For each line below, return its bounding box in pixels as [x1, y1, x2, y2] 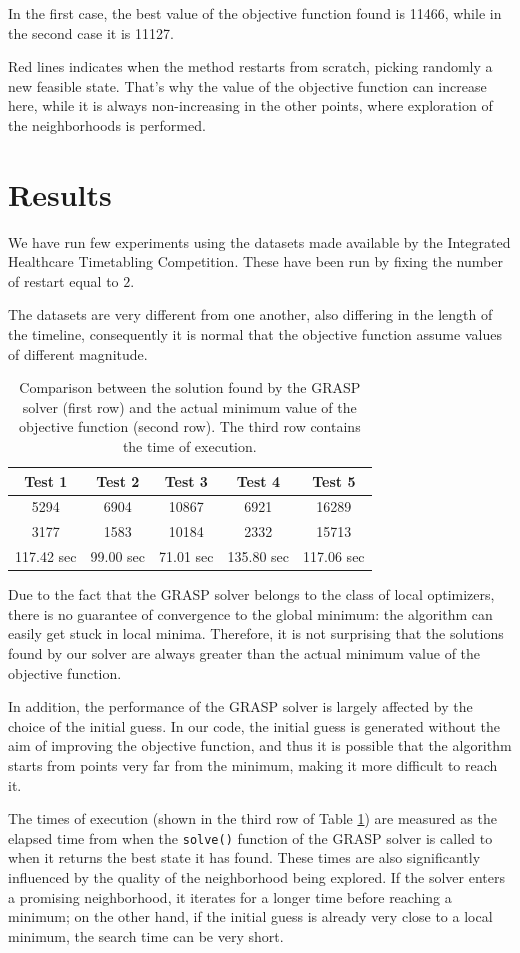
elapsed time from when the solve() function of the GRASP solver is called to [8, 827, 493, 848]
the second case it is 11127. [8, 22, 174, 43]
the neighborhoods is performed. [8, 114, 206, 135]
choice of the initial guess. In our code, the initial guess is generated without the [8, 715, 501, 736]
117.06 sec [303, 546, 365, 567]
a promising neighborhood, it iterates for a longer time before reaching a [8, 886, 452, 907]
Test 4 [236, 470, 280, 491]
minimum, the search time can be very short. [8, 925, 284, 946]
